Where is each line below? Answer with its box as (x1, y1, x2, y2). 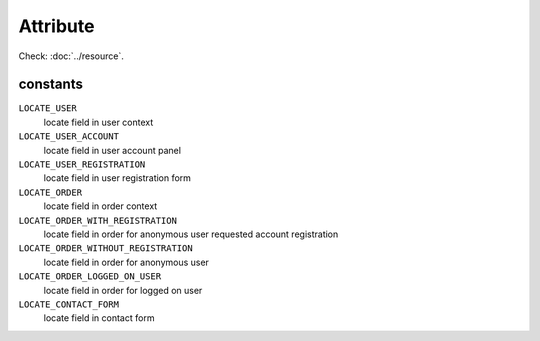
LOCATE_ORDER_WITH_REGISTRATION (18, 215, 177, 226)
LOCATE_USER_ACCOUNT (18, 131, 120, 142)
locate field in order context (43, 200, 158, 212)
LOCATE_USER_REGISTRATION (18, 159, 146, 170)
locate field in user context (43, 116, 154, 128)
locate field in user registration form (43, 172, 192, 184)
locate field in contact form (43, 312, 155, 324)
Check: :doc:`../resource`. (18, 50, 124, 62)
